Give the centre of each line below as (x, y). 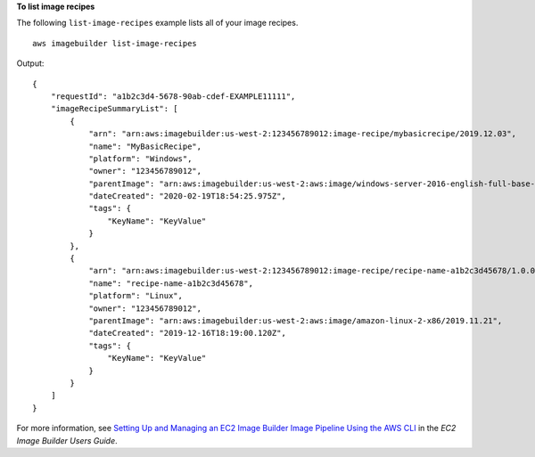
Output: (30, 63)
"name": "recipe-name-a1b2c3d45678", (171, 283)
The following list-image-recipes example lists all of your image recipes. (157, 23)
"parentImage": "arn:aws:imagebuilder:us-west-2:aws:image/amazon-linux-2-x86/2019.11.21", (296, 320)
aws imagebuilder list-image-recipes (115, 43)
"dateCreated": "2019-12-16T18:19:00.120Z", (188, 333)
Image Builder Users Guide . (67, 440)
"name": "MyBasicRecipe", (145, 146)
